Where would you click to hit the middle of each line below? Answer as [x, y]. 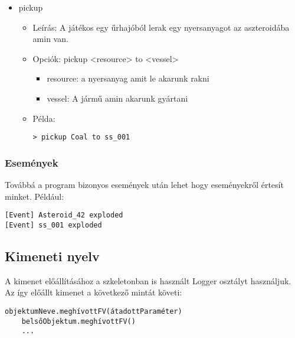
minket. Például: [35, 196]
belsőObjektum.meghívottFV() [78, 321]
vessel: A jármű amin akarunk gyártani [117, 98]
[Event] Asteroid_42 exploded [64, 215]
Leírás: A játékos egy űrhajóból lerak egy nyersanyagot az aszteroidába [161, 27]
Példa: [44, 118]
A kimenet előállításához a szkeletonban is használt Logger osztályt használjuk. [148, 280]
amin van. [50, 39]
